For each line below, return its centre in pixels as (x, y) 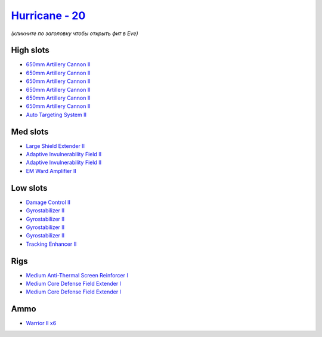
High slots (30, 50)
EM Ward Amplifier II (51, 171)
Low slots (29, 188)
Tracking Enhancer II (51, 244)
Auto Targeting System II (56, 115)
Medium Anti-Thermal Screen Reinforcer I (77, 275)
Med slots (30, 132)
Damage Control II (48, 202)
